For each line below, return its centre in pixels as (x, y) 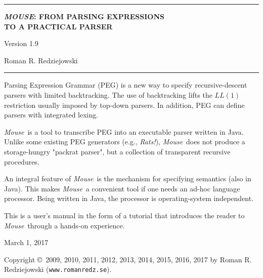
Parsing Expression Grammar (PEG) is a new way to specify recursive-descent (126, 85)
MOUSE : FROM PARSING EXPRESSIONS (84, 16)
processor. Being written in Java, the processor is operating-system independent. (129, 198)
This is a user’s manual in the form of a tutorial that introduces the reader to (124, 215)
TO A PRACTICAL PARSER (58, 26)
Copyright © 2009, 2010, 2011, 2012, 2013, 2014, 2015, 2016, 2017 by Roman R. (128, 259)
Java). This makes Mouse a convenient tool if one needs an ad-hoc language (122, 188)
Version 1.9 (21, 43)
